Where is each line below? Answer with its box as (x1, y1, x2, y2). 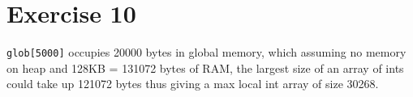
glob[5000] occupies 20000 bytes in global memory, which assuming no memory (6, 44, 407, 61)
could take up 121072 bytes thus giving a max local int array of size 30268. (6, 75, 379, 92)
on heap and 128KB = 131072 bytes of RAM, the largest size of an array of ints (6, 59, 404, 76)
